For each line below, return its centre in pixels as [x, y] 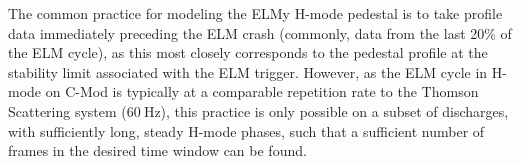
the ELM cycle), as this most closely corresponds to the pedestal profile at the [248, 52]
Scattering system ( [67, 110]
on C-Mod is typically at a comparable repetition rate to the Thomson [262, 91]
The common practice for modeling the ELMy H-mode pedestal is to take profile [255, 13]
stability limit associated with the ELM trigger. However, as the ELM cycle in [248, 71]
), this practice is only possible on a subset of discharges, [334, 110]
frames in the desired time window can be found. [157, 150]
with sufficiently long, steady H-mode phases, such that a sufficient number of [246, 130]
